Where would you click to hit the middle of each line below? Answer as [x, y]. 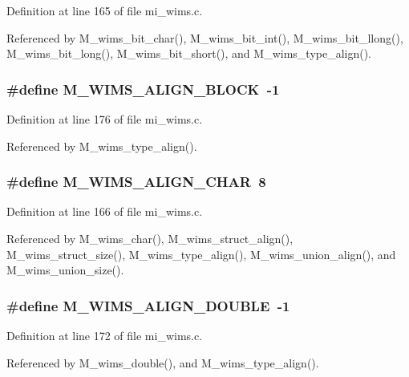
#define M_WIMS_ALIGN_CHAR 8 [136, 182]
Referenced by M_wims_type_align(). [102, 146]
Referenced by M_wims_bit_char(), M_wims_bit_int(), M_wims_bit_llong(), [205, 37]
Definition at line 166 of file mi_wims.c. [105, 211]
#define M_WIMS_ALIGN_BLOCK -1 [143, 89]
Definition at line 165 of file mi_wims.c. [105, 10]
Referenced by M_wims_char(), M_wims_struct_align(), [150, 238]
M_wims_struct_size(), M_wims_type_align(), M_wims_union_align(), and [201, 254]
